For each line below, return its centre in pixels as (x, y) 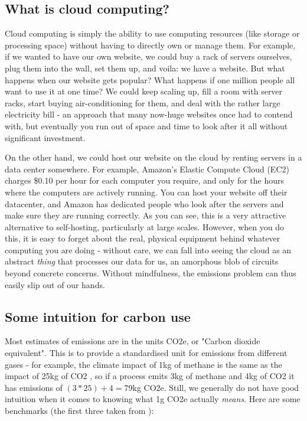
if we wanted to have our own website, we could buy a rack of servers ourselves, (148, 56)
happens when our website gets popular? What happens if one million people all (150, 79)
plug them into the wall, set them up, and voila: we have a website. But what (145, 68)
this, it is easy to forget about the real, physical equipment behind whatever (143, 238)
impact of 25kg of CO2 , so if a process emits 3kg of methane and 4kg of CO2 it (150, 376)
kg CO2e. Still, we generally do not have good (216, 387)
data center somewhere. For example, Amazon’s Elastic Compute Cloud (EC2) (147, 169)
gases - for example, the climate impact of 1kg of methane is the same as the (143, 364)
